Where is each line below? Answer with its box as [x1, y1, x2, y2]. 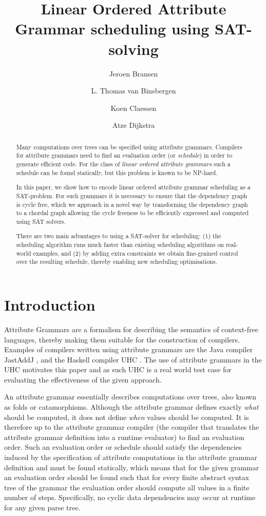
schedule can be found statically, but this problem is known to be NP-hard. [16, 168, 218, 177]
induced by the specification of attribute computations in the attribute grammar [4, 452, 257, 463]
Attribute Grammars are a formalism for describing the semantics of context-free [4, 323, 259, 334]
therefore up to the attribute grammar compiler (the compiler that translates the [4, 422, 259, 432]
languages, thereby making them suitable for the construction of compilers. [4, 334, 240, 345]
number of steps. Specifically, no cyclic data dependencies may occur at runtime [4, 492, 256, 503]
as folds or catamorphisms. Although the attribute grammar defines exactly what [4, 402, 259, 412]
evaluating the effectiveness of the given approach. [4, 374, 162, 385]
